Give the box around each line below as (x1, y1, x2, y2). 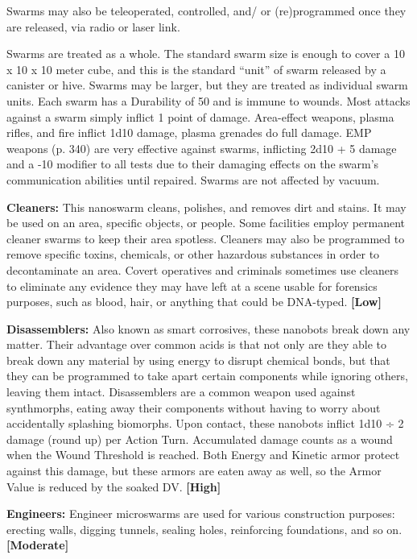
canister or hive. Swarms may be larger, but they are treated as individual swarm (6, 77, 408, 93)
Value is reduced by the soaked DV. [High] (6, 478, 221, 495)
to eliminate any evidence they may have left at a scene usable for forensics (6, 277, 378, 294)
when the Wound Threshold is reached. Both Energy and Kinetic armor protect (6, 446, 400, 463)
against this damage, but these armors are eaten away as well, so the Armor (6, 462, 382, 479)
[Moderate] (6, 536, 69, 553)
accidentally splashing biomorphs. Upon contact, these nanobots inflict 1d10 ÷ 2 (6, 415, 404, 432)
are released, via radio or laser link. (6, 18, 180, 35)
